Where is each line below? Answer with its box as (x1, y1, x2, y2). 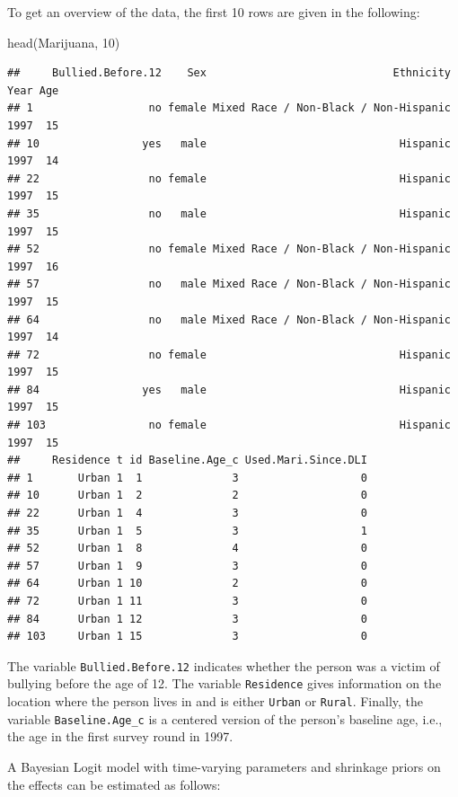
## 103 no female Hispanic (7, 419, 451, 432)
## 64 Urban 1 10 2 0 (7, 577, 367, 590)
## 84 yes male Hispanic (7, 383, 451, 396)
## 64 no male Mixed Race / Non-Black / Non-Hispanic (7, 313, 451, 326)
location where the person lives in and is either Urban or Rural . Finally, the (7, 692, 424, 711)
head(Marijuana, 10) (7, 32, 120, 51)
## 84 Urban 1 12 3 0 (7, 612, 367, 625)
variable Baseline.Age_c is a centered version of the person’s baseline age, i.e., (7, 709, 443, 728)
